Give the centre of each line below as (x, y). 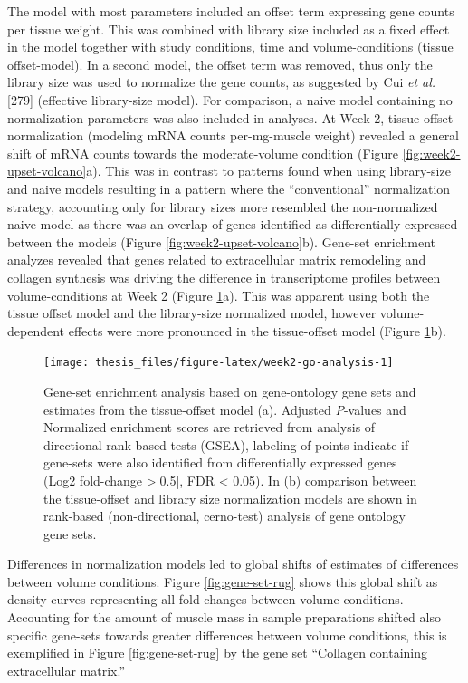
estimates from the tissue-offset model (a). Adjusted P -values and (225, 409)
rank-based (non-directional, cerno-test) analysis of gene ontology (224, 516)
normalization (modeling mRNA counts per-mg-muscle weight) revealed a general (234, 135)
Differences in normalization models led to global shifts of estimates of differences (233, 564)
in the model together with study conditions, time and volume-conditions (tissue (230, 47)
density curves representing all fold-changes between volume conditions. (205, 599)
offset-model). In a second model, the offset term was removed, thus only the (220, 64)
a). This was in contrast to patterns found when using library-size (268, 171)
